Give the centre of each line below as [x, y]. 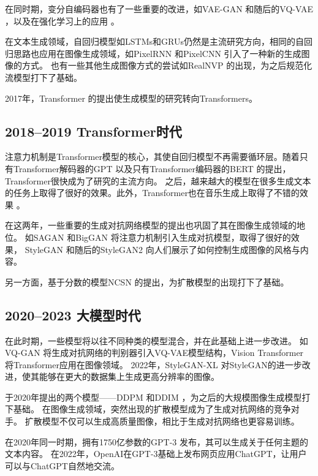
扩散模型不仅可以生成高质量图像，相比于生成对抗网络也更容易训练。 [162, 421]
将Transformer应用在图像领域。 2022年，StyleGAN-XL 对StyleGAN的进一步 [153, 364]
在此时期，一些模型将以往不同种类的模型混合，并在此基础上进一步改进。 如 [157, 340]
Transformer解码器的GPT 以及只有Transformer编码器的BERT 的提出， [152, 168]
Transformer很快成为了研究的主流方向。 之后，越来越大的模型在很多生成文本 [158, 180]
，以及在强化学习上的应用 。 [62, 21]
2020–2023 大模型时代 [73, 315]
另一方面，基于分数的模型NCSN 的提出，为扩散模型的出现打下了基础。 [147, 281]
